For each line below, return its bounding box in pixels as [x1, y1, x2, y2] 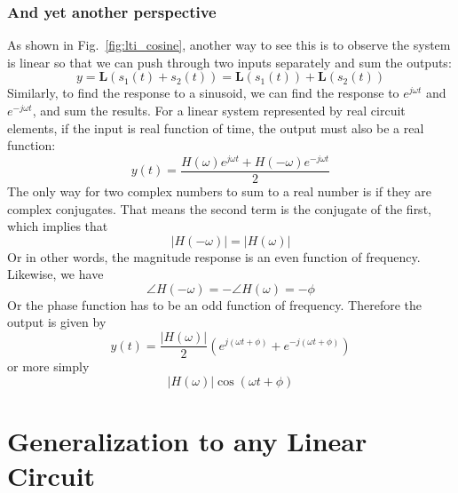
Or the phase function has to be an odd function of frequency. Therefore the [7, 295, 422, 314]
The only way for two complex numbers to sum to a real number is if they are [7, 181, 431, 200]
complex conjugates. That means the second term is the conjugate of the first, [7, 199, 431, 218]
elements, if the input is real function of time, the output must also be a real [7, 118, 424, 137]
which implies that [7, 217, 108, 235]
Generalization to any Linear [7, 422, 367, 458]
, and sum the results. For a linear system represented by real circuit [32, 101, 406, 119]
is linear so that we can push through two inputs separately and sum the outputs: [7, 52, 452, 71]
